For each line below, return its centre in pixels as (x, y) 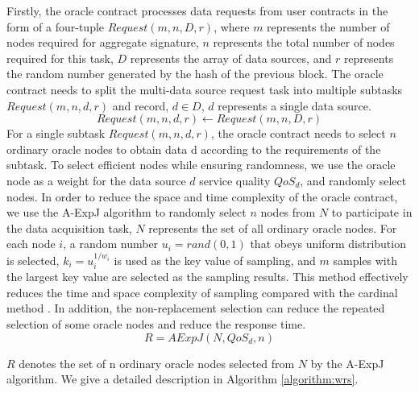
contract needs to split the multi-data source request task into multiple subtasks (205, 89)
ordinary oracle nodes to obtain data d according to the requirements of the (194, 149)
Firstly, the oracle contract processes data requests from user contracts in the (197, 10)
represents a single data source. (295, 105)
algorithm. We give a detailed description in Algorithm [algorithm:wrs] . (183, 379)
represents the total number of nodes (304, 42)
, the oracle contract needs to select (298, 133)
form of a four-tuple (56, 26)
